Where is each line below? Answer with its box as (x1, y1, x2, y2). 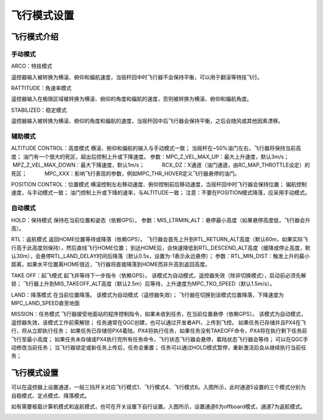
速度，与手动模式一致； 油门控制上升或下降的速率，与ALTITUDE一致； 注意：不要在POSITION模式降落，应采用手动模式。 (11, 189, 310, 197)
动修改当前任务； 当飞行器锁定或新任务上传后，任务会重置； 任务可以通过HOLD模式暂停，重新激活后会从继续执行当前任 (11, 344, 307, 351)
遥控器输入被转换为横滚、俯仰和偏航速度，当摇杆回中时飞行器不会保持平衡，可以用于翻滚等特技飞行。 (11, 73, 263, 81)
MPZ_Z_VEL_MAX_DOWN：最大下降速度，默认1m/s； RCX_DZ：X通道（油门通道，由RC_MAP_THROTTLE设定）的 (12, 161, 310, 168)
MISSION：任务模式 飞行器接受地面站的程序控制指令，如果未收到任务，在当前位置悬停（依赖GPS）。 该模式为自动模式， (11, 311, 306, 318)
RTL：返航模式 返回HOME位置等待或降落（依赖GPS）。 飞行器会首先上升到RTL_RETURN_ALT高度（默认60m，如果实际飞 (11, 236, 309, 243)
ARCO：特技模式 (11, 63, 53, 70)
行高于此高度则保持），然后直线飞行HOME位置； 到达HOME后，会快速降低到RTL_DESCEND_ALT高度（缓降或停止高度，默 (11, 244, 310, 251)
